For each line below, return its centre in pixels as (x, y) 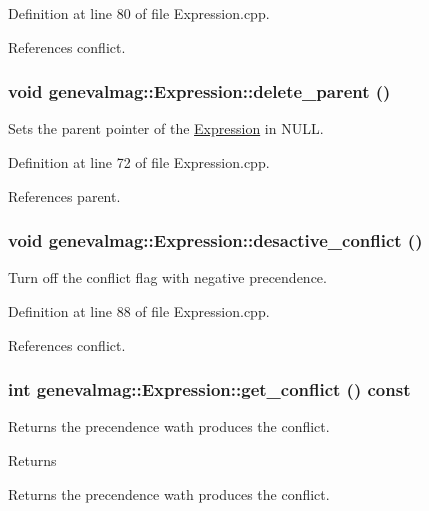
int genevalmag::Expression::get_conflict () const (209, 389)
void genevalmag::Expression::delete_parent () (199, 91)
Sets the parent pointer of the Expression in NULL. (166, 128)
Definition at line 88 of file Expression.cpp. (139, 311)
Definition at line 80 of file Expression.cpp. (139, 13)
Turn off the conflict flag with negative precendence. (167, 277)
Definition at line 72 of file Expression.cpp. (139, 162)
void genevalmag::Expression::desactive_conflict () (215, 240)
